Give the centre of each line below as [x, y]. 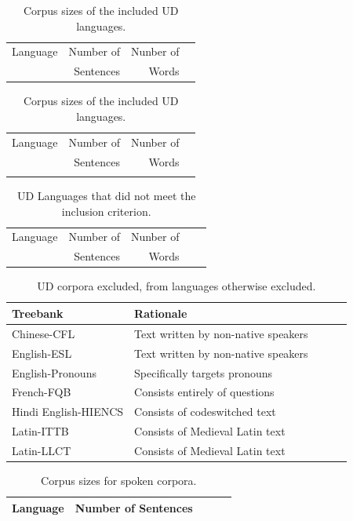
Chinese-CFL [44, 333]
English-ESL [42, 353]
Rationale [161, 313]
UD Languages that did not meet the [106, 195]
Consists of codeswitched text [205, 412]
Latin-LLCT [42, 450]
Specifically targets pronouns [204, 372]
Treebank [38, 313]
